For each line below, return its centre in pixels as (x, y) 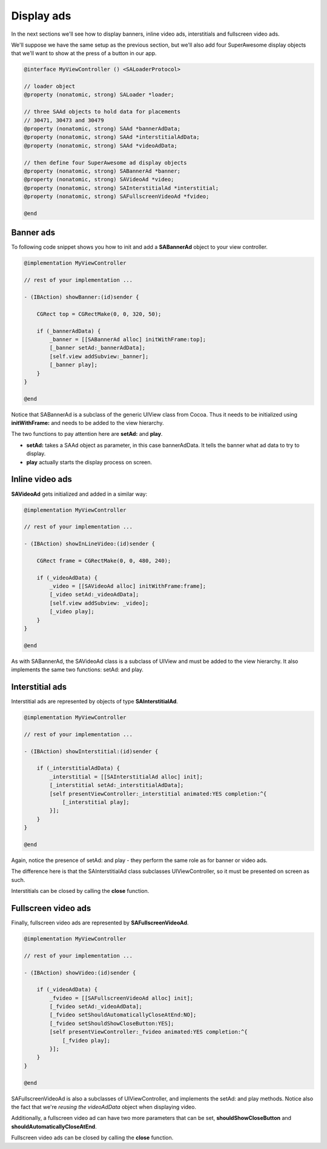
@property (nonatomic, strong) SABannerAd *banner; (102, 171)
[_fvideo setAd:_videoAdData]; (96, 1007)
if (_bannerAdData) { (69, 331)
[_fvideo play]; (86, 1040)
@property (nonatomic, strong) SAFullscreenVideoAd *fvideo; (117, 196)
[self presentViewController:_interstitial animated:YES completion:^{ (158, 794)
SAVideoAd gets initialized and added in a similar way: (79, 494)
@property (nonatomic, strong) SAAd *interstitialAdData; (112, 137)
